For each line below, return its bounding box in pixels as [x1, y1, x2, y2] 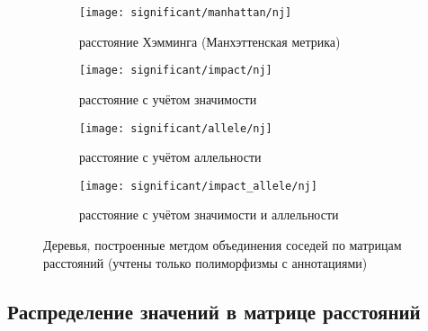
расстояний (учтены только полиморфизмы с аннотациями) [43, 253, 368, 272]
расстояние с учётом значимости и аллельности [79, 205, 339, 224]
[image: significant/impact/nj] [79, 64, 272, 77]
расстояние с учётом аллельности [79, 148, 262, 166]
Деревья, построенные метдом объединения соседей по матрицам [43, 236, 402, 254]
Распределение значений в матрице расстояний [7, 297, 421, 325]
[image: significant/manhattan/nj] [79, 6, 292, 19]
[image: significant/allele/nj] [79, 121, 272, 135]
